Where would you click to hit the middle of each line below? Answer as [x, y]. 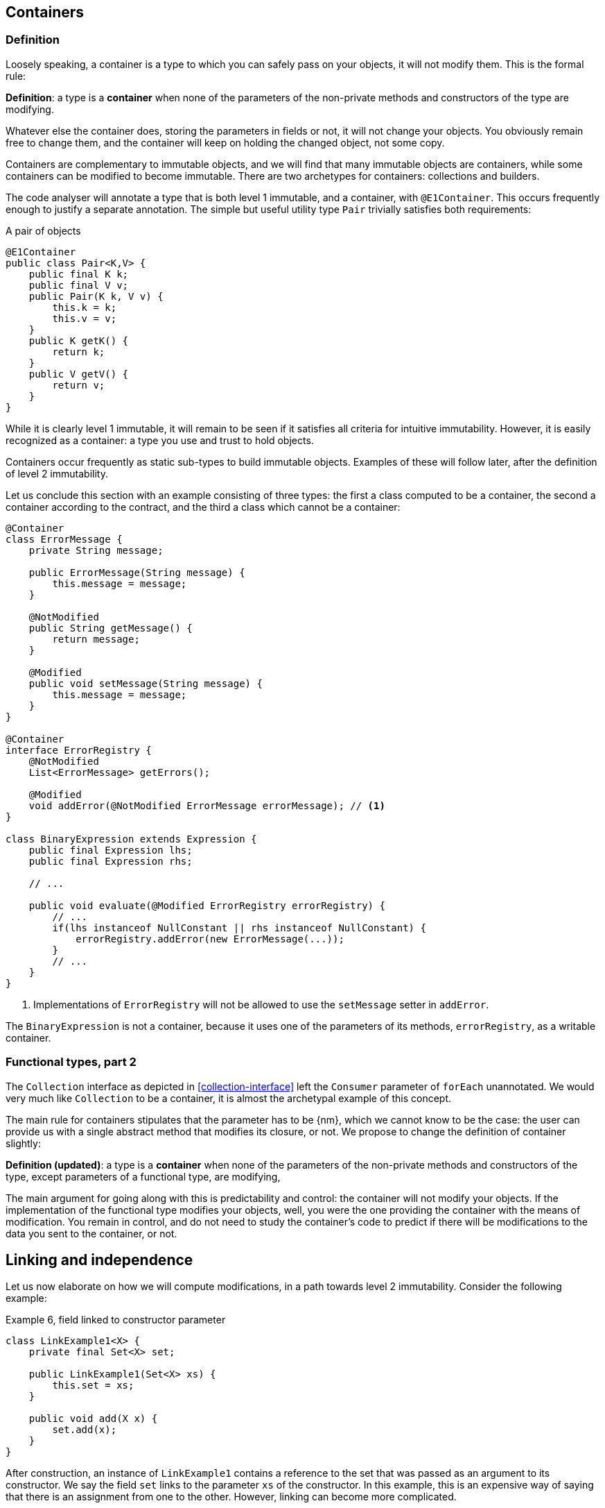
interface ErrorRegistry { [79, 750]
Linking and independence [99, 1260]
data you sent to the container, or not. [91, 1233]
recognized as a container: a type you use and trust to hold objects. [160, 440]
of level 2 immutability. [57, 473]
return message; [96, 639]
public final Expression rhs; [111, 861]
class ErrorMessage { [64, 539]
